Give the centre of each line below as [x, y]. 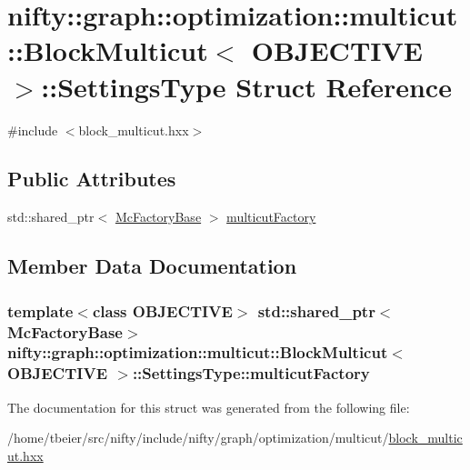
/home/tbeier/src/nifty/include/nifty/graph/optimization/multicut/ [198, 438]
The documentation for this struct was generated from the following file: [209, 407]
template [40, 310]
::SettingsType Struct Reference [246, 86]
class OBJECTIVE [162, 310]
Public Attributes [92, 179]
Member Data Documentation [152, 266]
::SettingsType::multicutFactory [251, 373]
